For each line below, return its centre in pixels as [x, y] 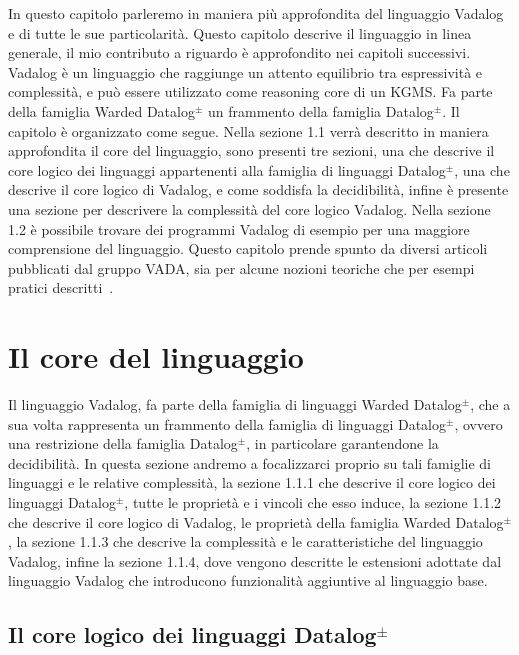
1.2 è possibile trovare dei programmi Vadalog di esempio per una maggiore [239, 228]
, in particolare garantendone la [342, 443]
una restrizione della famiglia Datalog [123, 443]
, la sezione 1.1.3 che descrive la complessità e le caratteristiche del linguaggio [245, 541]
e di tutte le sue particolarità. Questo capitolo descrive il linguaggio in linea [240, 32]
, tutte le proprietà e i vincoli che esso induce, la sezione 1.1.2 [313, 502]
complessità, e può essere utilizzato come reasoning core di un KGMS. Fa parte [250, 91]
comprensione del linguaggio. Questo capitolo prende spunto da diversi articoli [248, 248]
